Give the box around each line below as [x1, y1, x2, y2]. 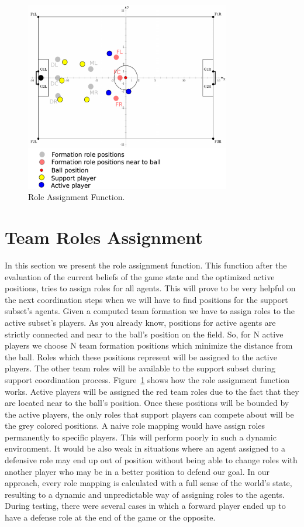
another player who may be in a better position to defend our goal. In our [5, 465, 270, 477]
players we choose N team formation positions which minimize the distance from [5, 339, 293, 352]
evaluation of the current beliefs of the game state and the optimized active [5, 270, 275, 283]
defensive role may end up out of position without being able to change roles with [5, 454, 298, 466]
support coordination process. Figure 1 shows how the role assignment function [5, 373, 290, 385]
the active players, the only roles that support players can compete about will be [5, 408, 294, 420]
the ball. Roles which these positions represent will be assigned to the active [5, 350, 277, 363]
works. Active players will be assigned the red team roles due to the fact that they [5, 385, 299, 397]
